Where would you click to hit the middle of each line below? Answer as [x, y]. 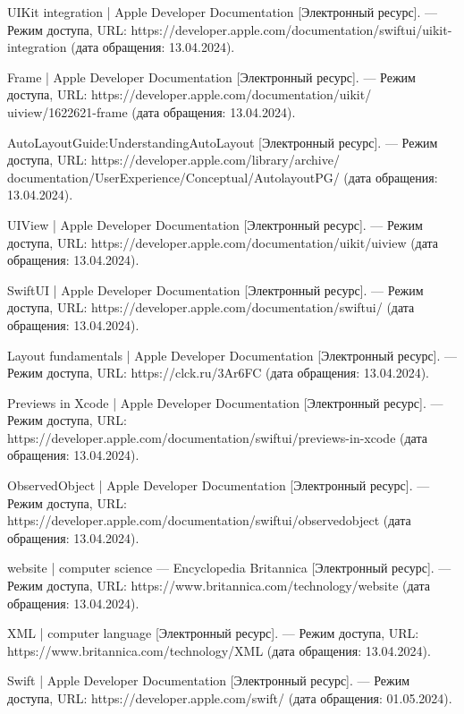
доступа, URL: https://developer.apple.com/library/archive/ [173, 160]
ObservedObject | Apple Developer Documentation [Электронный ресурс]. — [219, 485]
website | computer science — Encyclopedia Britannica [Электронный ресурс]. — [229, 568]
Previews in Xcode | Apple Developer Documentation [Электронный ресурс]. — [225, 402]
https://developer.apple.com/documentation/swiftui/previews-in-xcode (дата [217, 437]
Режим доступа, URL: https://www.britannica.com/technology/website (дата [219, 586]
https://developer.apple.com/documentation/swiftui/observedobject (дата [209, 520]
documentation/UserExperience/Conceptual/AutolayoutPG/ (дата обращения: [223, 177]
